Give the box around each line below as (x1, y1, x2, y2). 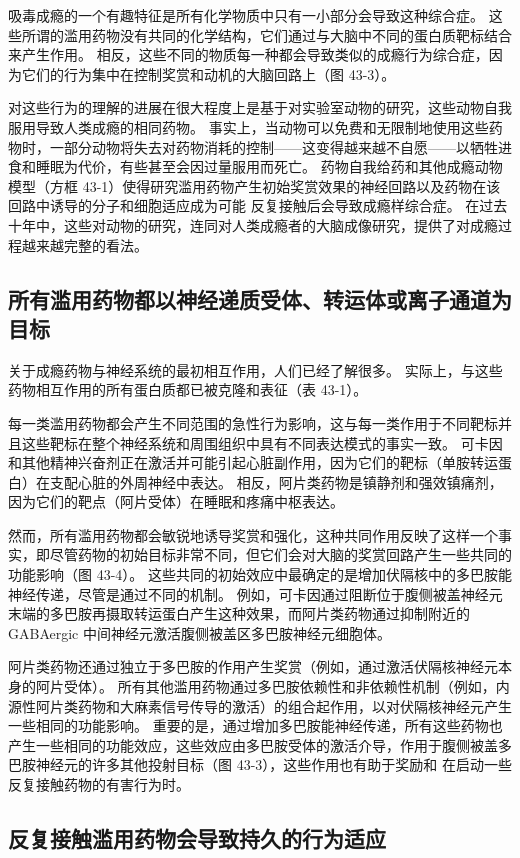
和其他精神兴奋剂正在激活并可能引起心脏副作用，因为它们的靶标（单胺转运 (8, 452, 498, 473)
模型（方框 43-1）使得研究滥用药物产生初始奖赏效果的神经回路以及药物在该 (8, 175, 501, 196)
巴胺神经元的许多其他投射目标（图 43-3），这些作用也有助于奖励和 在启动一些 (8, 754, 512, 775)
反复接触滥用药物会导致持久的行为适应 (8, 822, 386, 853)
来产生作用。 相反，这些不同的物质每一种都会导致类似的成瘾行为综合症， (8, 44, 489, 65)
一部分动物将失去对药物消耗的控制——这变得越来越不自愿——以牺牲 (49, 136, 498, 157)
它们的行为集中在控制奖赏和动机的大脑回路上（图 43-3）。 (21, 63, 396, 84)
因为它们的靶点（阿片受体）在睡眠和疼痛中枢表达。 (8, 491, 344, 512)
